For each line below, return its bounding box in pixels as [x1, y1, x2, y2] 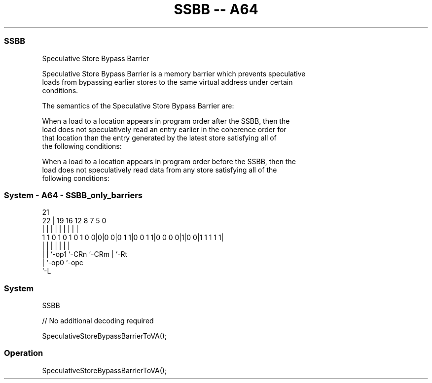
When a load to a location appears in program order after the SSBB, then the [42, 116, 290, 125]
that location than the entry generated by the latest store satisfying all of [42, 133, 277, 142]
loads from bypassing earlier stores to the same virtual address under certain [42, 77, 293, 86]
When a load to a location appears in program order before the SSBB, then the [42, 157, 296, 166]
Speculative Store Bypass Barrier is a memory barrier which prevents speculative [42, 69, 306, 78]
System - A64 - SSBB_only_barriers [4, 190, 143, 200]
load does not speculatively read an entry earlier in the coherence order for [42, 125, 287, 134]
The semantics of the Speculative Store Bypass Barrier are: [42, 101, 234, 110]
